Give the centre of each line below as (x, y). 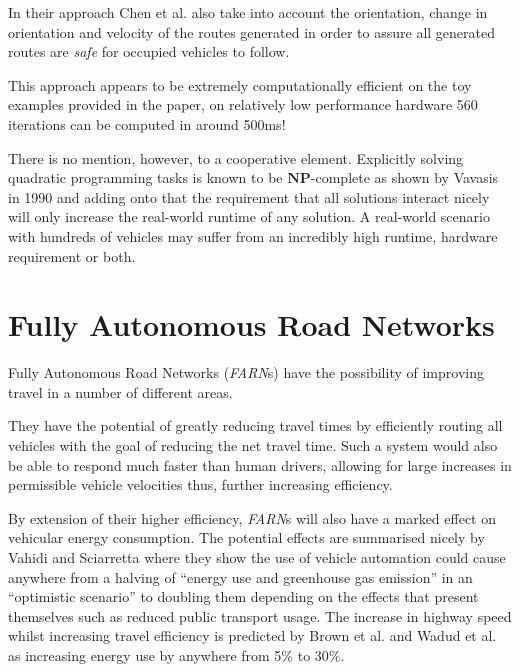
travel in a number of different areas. (120, 391)
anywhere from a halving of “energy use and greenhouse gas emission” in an (240, 576)
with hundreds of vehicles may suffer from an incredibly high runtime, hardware (253, 235)
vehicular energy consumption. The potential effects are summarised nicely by (246, 537)
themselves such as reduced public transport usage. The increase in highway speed (260, 615)
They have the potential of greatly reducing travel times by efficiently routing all (255, 425)
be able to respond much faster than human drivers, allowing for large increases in (260, 464)
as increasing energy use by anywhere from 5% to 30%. (176, 654)
